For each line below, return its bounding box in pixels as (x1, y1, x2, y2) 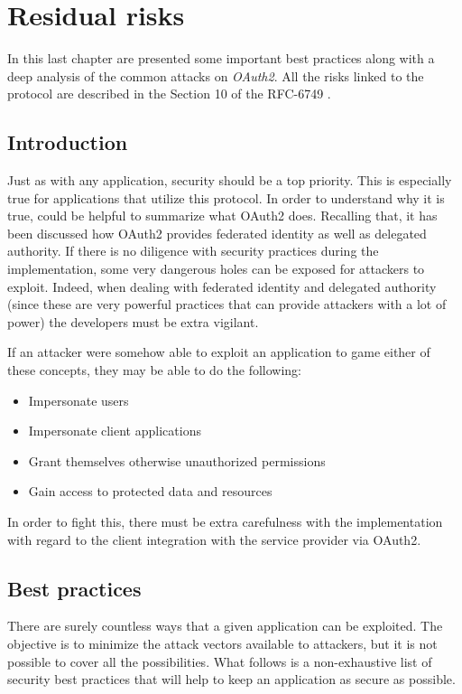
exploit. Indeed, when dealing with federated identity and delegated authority (7, 277, 437, 295)
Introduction (7, 128, 128, 156)
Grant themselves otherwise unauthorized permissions (28, 451, 326, 470)
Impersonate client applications (28, 421, 201, 440)
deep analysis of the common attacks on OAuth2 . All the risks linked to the (7, 66, 424, 85)
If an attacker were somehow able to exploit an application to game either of (7, 342, 430, 361)
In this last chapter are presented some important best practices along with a (7, 49, 435, 68)
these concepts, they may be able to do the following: (7, 361, 302, 380)
